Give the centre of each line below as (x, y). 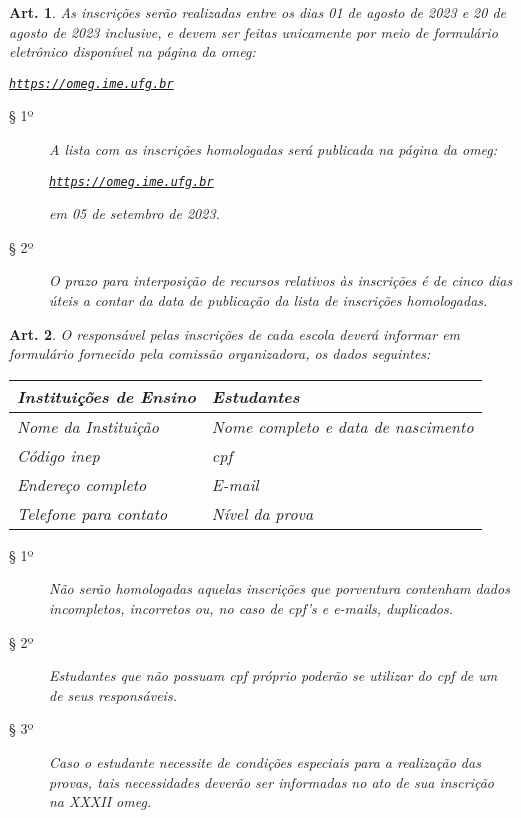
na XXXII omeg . (100, 801)
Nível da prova (262, 513)
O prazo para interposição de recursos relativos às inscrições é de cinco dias (281, 280)
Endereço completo (82, 484)
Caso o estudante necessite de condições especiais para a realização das (265, 762)
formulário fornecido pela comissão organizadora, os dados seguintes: (220, 353)
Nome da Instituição (88, 426)
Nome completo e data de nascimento (342, 426)
